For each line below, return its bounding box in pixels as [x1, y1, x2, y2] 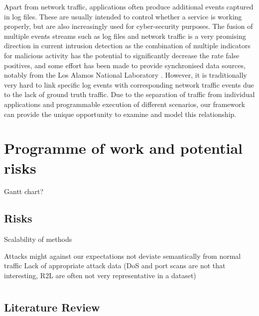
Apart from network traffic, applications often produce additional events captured [4, 1, 254, 11]
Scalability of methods [4, 234, 72, 244]
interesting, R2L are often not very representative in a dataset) [4, 270, 196, 281]
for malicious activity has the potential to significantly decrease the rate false [4, 50, 240, 60]
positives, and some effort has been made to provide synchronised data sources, [4, 60, 246, 70]
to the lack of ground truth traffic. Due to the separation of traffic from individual [4, 89, 255, 100]
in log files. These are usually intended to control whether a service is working [4, 11, 242, 21]
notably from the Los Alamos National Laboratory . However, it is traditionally [4, 70, 247, 80]
